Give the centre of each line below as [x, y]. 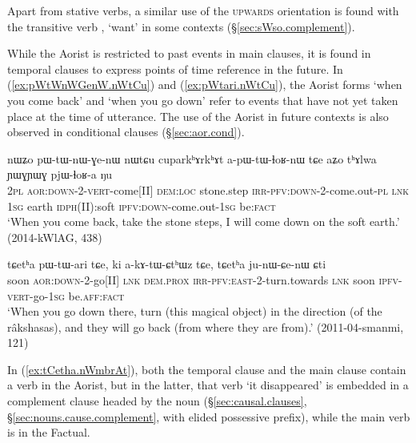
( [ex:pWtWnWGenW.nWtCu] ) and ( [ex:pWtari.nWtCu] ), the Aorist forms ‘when [205, 85]
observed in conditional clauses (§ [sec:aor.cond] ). [126, 132]
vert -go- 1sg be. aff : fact [66, 295]
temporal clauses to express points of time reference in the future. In [175, 68]
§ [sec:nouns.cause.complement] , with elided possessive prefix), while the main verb [209, 416]
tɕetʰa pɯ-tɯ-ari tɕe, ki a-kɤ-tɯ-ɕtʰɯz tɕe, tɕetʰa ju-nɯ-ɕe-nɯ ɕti [167, 264]
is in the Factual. [49, 432]
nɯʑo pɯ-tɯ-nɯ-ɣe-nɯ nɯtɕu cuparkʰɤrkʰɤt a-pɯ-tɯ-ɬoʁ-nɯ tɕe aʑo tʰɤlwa [192, 158]
